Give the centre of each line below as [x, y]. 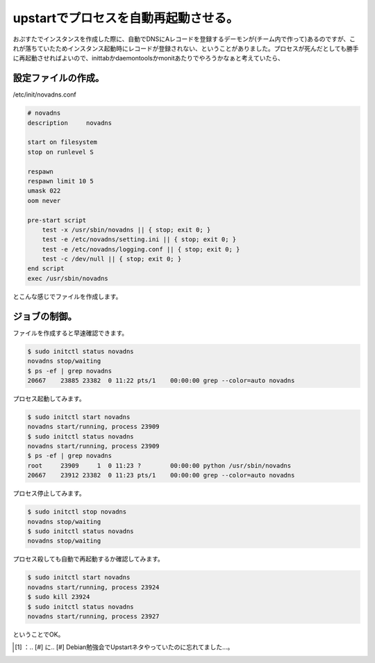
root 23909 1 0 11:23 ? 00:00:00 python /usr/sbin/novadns [159, 465]
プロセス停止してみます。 [49, 493]
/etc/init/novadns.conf [44, 95]
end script [46, 269]
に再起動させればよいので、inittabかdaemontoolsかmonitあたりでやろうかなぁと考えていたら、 [148, 58]
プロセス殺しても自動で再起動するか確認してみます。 [89, 559]
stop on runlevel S [60, 152]
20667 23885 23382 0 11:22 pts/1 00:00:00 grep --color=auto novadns [161, 380]
